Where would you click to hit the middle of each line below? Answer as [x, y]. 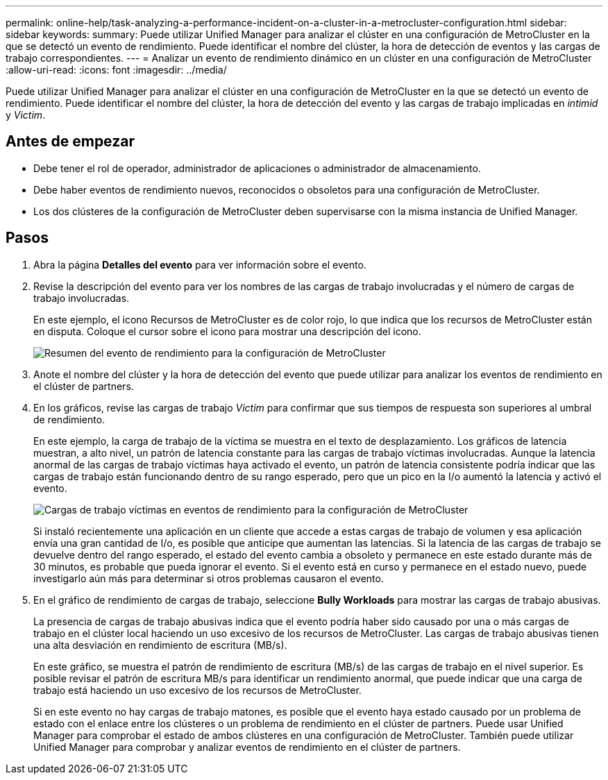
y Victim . [26, 115]
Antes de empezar [70, 142]
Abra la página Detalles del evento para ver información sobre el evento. [200, 264]
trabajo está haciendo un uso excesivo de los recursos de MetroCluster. [197, 690]
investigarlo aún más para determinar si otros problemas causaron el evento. [209, 578]
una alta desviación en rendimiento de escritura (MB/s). [160, 645]
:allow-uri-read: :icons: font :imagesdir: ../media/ [116, 70]
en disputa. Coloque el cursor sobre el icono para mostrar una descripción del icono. [227, 331]
